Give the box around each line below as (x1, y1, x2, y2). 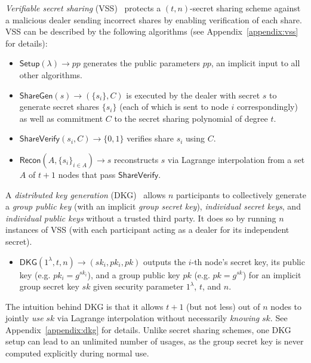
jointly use (5, 312, 44, 324)
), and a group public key (87, 268, 180, 281)
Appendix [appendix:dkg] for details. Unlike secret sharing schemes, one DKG (5, 323, 291, 336)
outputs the (143, 255, 186, 267)
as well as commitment (19, 112, 103, 124)
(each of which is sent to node (119, 100, 229, 113)
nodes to (270, 300, 302, 312)
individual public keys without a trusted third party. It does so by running (5, 211, 276, 224)
